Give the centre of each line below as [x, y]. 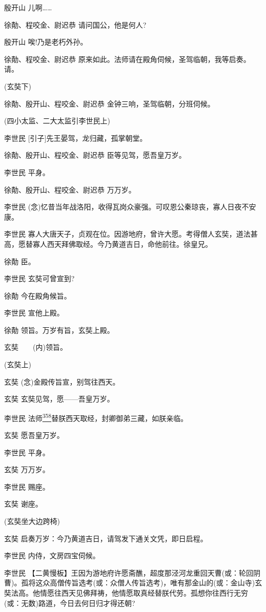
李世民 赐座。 [27, 486]
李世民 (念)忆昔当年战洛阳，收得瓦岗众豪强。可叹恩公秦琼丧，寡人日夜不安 [130, 207]
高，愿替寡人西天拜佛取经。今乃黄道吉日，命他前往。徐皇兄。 [108, 244]
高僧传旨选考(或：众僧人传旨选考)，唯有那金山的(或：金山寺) [152, 583]
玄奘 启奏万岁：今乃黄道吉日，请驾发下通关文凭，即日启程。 [106, 538]
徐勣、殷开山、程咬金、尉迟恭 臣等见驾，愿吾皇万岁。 [95, 155]
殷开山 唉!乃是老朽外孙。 [46, 42]
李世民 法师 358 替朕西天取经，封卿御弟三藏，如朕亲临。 [96, 417]
